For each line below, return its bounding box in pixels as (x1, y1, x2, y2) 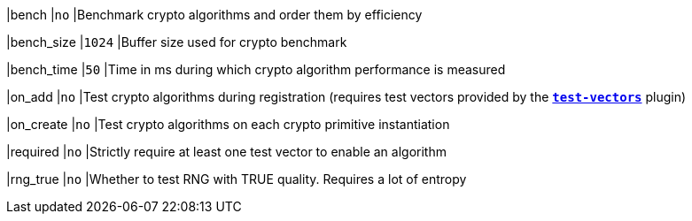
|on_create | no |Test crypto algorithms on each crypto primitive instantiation (6, 117, 450, 132)
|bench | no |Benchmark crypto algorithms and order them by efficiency (6, 7, 423, 22)
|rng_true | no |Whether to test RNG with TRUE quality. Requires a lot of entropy (6, 171, 467, 187)
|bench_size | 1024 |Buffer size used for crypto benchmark (6, 34, 347, 50)
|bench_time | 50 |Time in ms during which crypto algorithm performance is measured (6, 62, 506, 77)
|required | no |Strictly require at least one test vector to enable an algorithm (6, 144, 447, 159)
